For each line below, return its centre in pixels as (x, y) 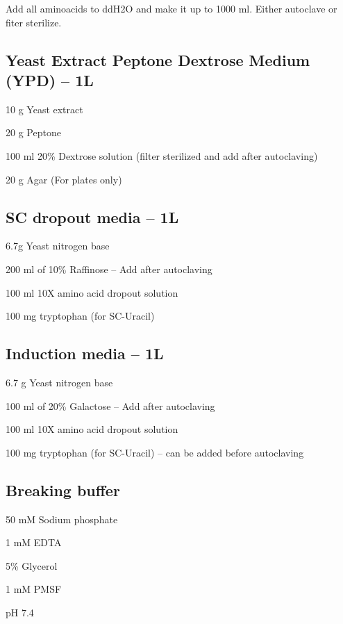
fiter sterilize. (34, 22)
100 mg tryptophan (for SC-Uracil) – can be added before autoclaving (155, 452)
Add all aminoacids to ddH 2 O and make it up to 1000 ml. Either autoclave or (171, 8)
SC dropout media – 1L (92, 216)
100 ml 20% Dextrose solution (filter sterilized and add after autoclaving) (162, 155)
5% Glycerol (32, 565)
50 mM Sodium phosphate (62, 519)
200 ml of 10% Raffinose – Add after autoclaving (109, 269)
